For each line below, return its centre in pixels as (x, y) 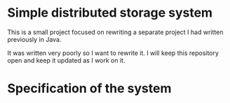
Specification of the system (89, 89)
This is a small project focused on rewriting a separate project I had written (115, 32)
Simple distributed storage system (110, 13)
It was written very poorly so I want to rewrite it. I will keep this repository (113, 53)
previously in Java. (34, 39)
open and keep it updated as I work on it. (66, 60)
